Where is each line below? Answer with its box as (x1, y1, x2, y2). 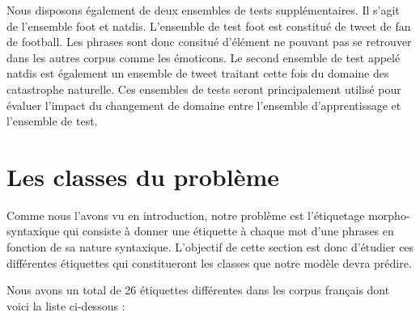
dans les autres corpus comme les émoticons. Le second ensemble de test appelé (6, 49, 401, 66)
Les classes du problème (6, 159, 280, 192)
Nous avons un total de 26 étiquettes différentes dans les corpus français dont (6, 281, 390, 298)
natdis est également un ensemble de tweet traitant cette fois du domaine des (6, 65, 389, 82)
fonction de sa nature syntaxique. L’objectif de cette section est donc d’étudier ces (6, 239, 414, 256)
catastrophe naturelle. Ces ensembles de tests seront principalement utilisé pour (6, 80, 401, 97)
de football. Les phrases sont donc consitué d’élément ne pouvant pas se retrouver (6, 33, 412, 50)
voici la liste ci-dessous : (6, 297, 125, 314)
